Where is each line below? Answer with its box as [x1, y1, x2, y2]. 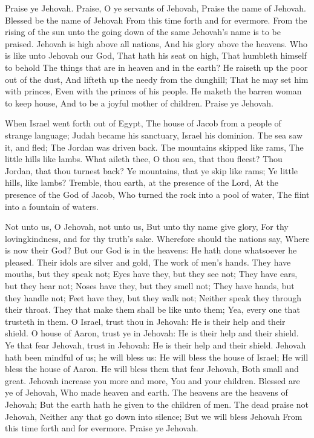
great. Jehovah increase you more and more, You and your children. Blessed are [5, 374, 300, 387]
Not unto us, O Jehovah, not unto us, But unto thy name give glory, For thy [5, 220, 289, 233]
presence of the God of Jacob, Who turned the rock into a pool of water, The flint [5, 188, 310, 200]
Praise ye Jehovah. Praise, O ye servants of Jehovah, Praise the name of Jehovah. [5, 2, 306, 14]
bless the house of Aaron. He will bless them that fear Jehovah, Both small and [5, 362, 299, 375]
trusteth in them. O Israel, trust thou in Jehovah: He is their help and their [5, 315, 286, 327]
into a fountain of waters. [5, 200, 99, 212]
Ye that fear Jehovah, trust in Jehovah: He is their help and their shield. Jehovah [5, 339, 306, 351]
